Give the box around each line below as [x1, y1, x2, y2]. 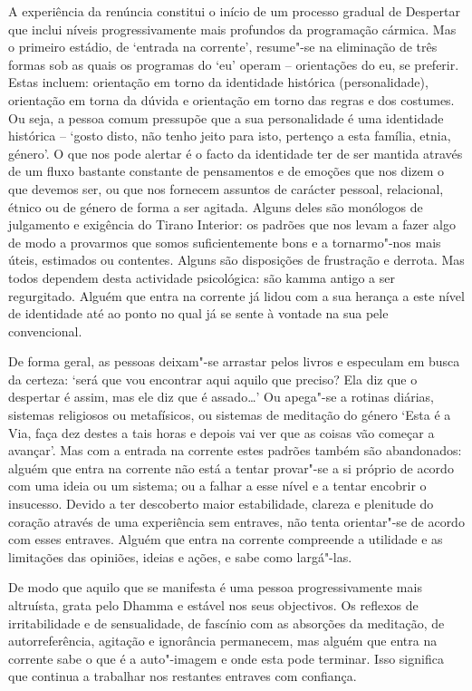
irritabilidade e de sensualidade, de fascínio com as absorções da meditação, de [8, 613, 445, 632]
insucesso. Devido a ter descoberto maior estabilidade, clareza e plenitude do [8, 494, 434, 513]
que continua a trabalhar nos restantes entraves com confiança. [8, 667, 357, 686]
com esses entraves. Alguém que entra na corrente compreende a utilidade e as [8, 530, 443, 549]
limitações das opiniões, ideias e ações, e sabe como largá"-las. [8, 547, 352, 566]
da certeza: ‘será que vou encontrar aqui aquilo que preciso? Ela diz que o [8, 369, 418, 388]
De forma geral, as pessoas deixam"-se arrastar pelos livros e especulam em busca [8, 352, 460, 371]
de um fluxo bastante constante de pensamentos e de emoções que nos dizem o [8, 161, 445, 180]
